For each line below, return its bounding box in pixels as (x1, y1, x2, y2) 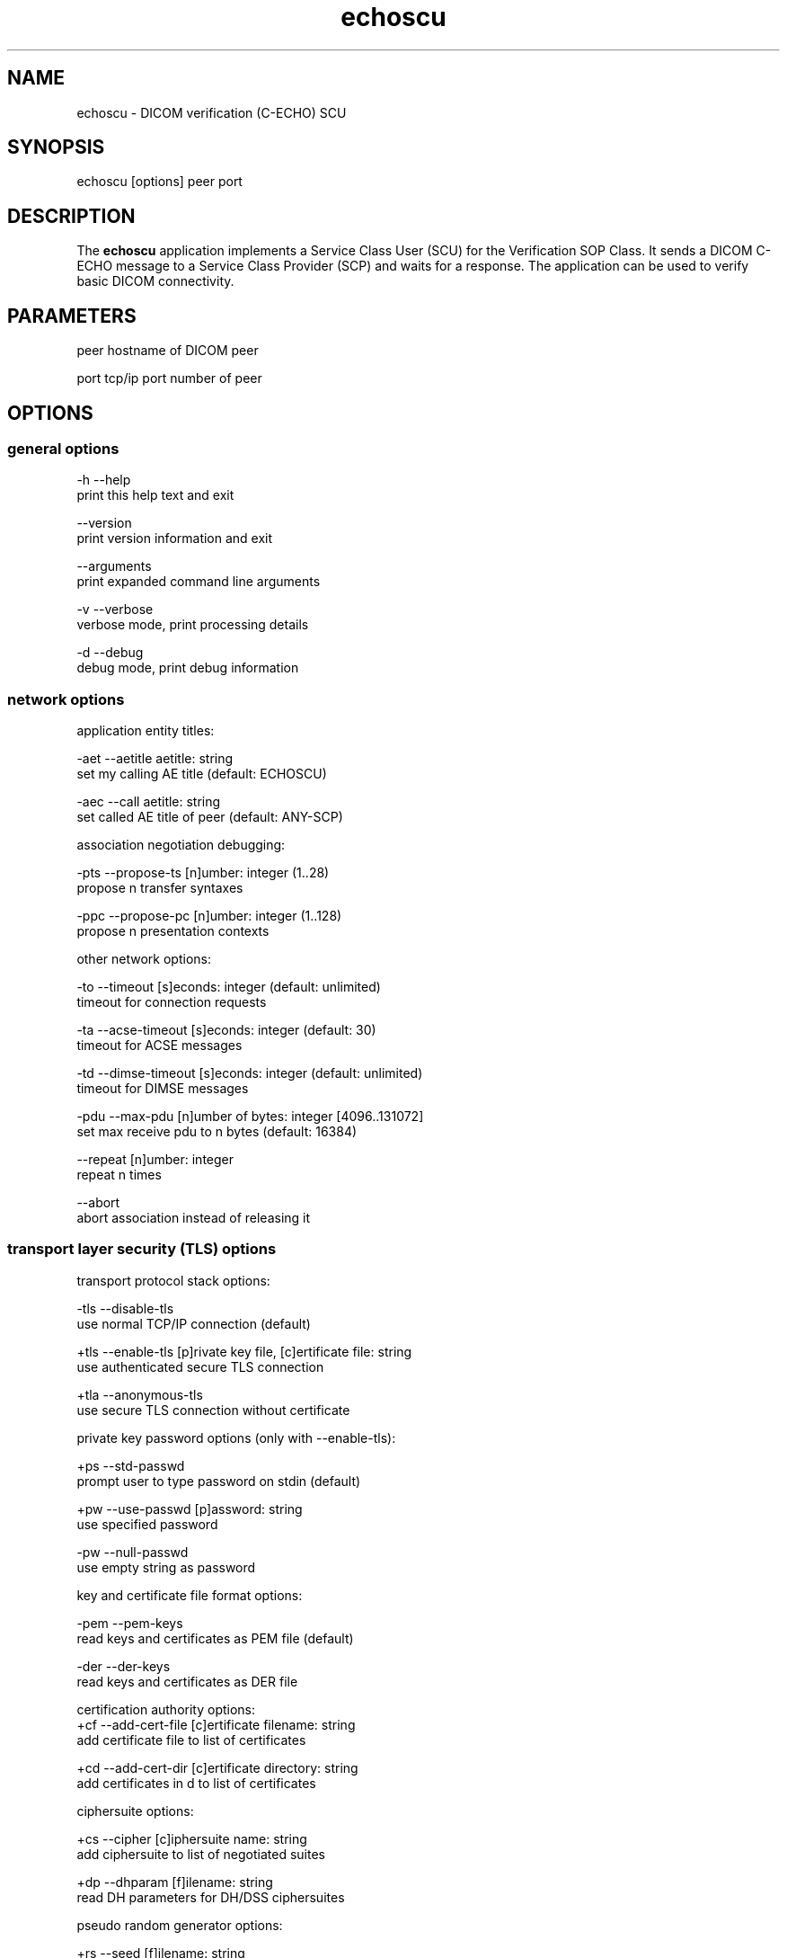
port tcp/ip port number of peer (76, 370, 262, 387)
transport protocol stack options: (76, 1272, 270, 1288)
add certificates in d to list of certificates (76, 1775, 316, 1791)
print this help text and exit (76, 487, 234, 503)
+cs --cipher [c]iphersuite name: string (76, 1830, 307, 1847)
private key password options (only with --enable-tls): (76, 1429, 396, 1446)
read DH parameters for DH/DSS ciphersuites (76, 1889, 345, 1905)
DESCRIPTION (7, 204, 136, 227)
